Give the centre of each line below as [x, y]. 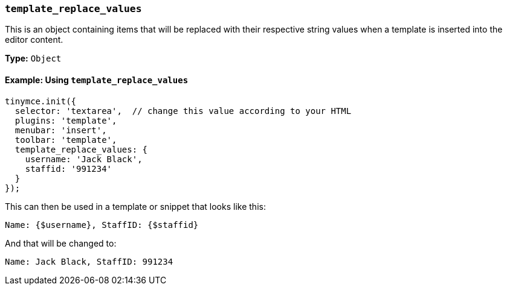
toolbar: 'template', [66, 140]
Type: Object [33, 58]
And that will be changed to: [61, 243]
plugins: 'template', [66, 120]
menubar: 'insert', [61, 130]
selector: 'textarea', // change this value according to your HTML [183, 111]
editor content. [34, 40]
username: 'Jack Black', [84, 159]
